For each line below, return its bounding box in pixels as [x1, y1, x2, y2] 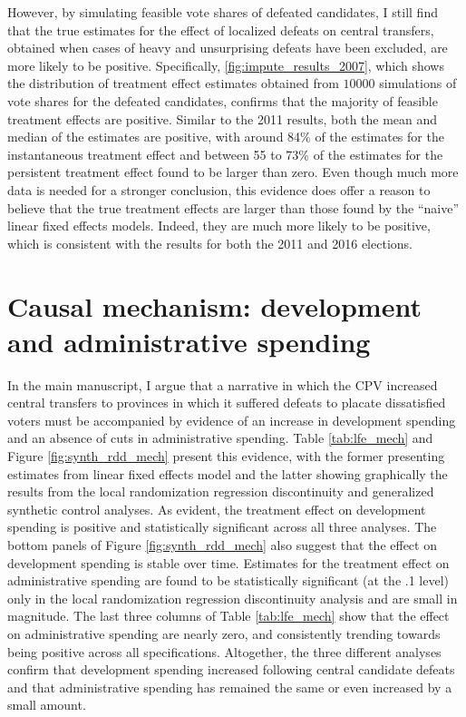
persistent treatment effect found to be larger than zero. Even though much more [7, 162, 459, 182]
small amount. [7, 695, 86, 714]
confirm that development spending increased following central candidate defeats [7, 660, 455, 679]
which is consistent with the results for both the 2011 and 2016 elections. [7, 233, 413, 252]
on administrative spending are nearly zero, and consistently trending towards [7, 624, 441, 643]
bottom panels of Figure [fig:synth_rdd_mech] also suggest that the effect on [7, 535, 437, 554]
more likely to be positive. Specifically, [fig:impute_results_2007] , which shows [7, 55, 444, 74]
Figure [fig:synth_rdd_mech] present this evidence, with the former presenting [7, 447, 445, 465]
